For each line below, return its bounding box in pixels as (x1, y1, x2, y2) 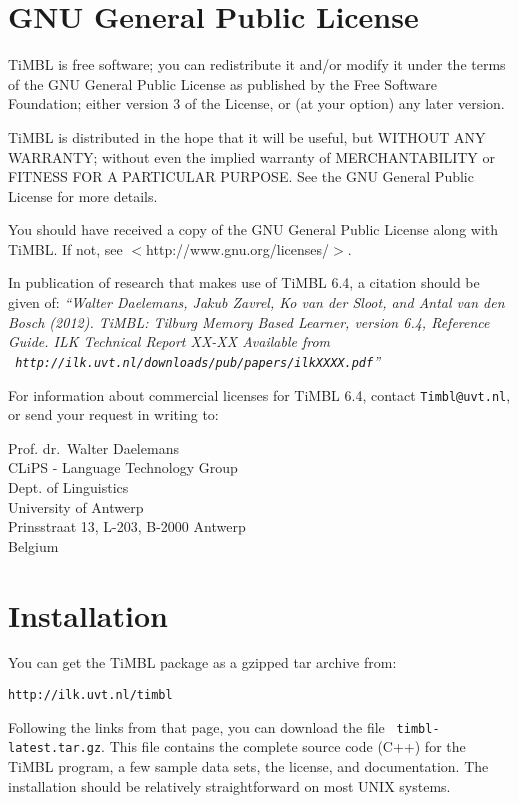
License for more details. (8, 185, 158, 206)
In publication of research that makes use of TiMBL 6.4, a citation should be (8, 272, 480, 293)
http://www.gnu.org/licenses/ (146, 238, 330, 259)
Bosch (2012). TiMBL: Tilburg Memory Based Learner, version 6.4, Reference (8, 311, 490, 332)
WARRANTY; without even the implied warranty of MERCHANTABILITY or (8, 146, 496, 167)
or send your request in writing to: (8, 404, 219, 425)
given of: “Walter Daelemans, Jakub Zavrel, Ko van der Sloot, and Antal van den (8, 292, 505, 313)
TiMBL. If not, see (8, 238, 123, 259)
